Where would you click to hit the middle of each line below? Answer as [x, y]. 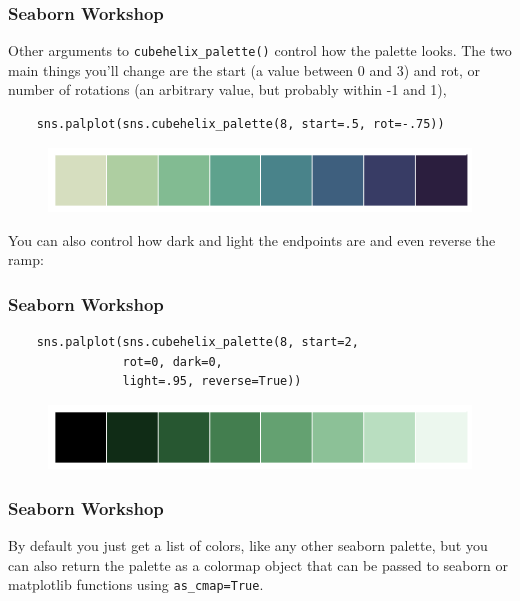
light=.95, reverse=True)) [212, 381]
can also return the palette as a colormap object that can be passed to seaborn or [258, 564]
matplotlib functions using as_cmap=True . [136, 584]
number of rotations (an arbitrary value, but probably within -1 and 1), [227, 89]
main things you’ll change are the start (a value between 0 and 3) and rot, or [244, 69]
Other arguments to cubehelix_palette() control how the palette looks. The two [260, 50]
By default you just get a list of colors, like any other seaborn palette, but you [248, 545]
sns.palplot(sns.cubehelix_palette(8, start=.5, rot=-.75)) [240, 124]
